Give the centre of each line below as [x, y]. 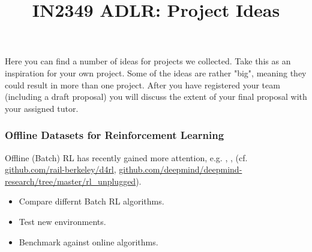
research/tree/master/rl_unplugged [70, 181]
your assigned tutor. [42, 108]
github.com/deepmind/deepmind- [181, 169]
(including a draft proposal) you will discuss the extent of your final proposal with [156, 97]
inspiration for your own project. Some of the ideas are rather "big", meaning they [156, 72]
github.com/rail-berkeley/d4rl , [61, 169]
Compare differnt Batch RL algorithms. [91, 201]
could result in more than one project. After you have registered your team [142, 85]
